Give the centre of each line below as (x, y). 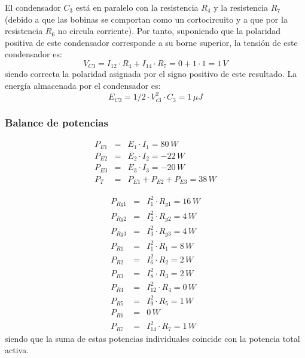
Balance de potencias (57, 123)
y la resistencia (241, 7)
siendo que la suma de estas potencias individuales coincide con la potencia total (152, 338)
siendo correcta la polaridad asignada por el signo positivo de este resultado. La (151, 74)
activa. (17, 350)
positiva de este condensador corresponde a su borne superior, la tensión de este (151, 42)
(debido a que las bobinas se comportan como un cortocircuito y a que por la (146, 19)
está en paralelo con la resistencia (137, 7)
